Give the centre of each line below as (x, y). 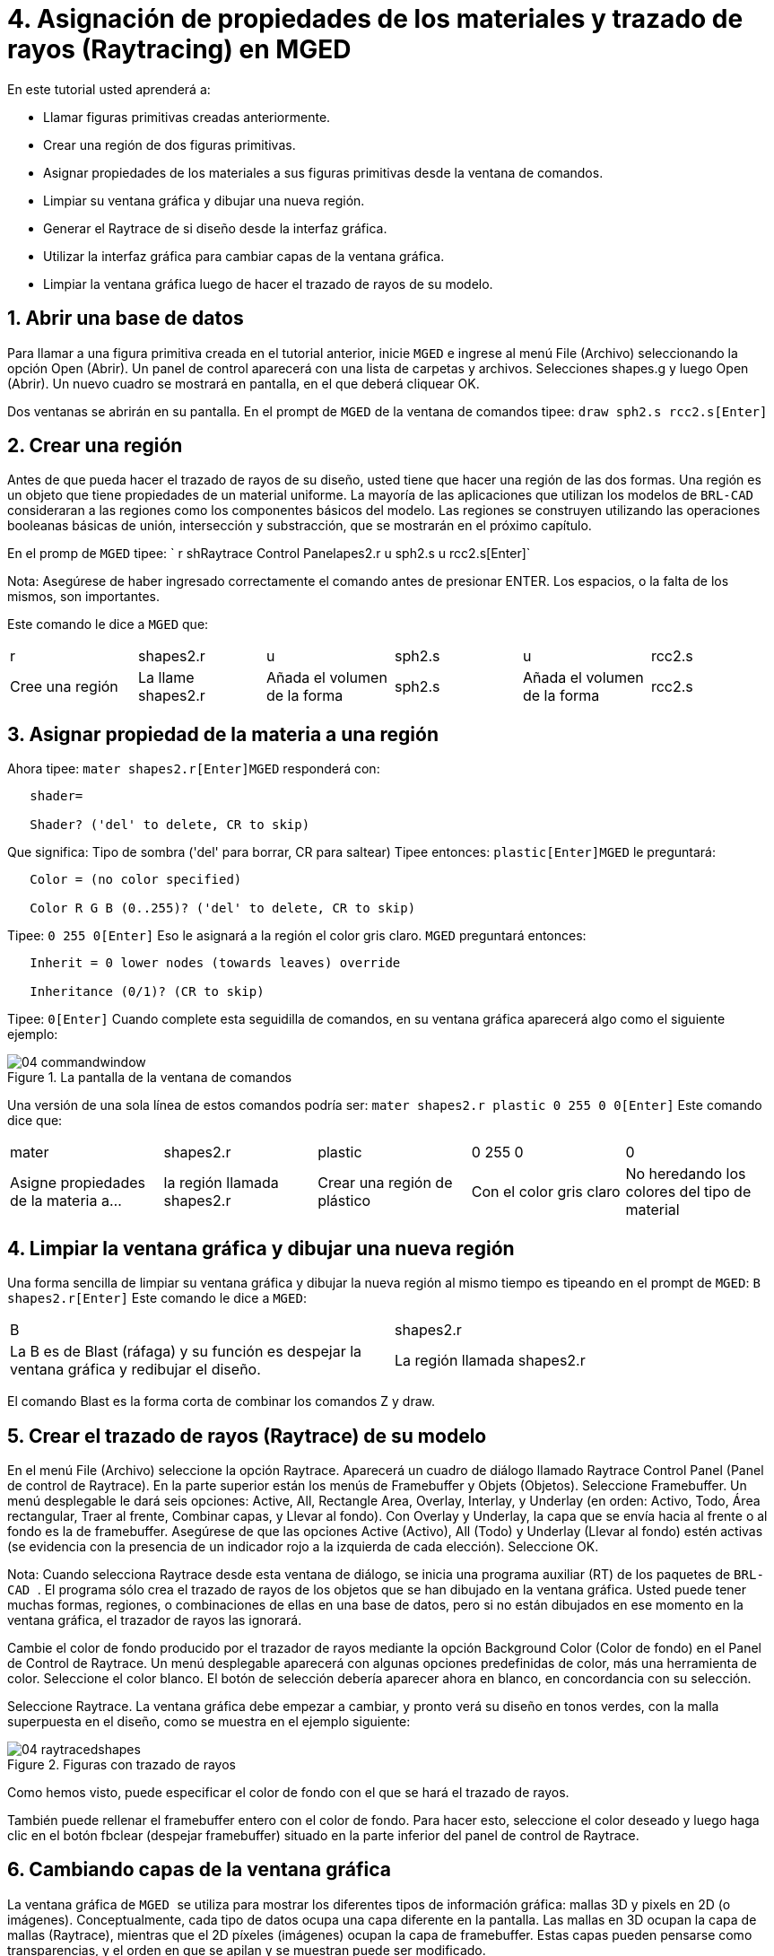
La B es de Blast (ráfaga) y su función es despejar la (186, 1352)
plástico (344, 1201)
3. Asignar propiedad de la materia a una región (223, 734)
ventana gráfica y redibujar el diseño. (135, 1370)
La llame (166, 678)
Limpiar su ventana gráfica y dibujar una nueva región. (204, 200)
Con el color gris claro (546, 1192)
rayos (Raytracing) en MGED (179, 49)
